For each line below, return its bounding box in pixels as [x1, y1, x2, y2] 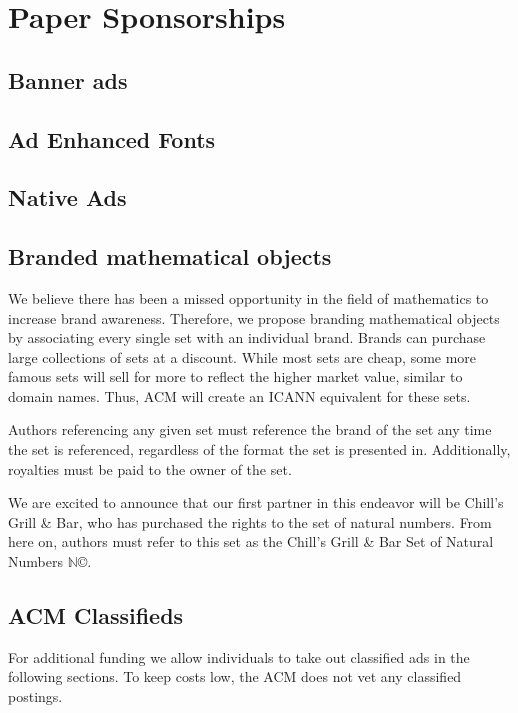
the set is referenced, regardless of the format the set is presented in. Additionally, [8, 439, 511, 460]
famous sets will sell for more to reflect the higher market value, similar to [8, 366, 463, 387]
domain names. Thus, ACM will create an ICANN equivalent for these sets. [8, 385, 471, 406]
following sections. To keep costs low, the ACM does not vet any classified [8, 666, 462, 687]
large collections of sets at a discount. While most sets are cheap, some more [8, 346, 477, 367]
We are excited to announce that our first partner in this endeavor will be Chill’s [8, 492, 504, 513]
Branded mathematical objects [8, 241, 332, 272]
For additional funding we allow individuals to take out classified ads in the [8, 646, 470, 667]
